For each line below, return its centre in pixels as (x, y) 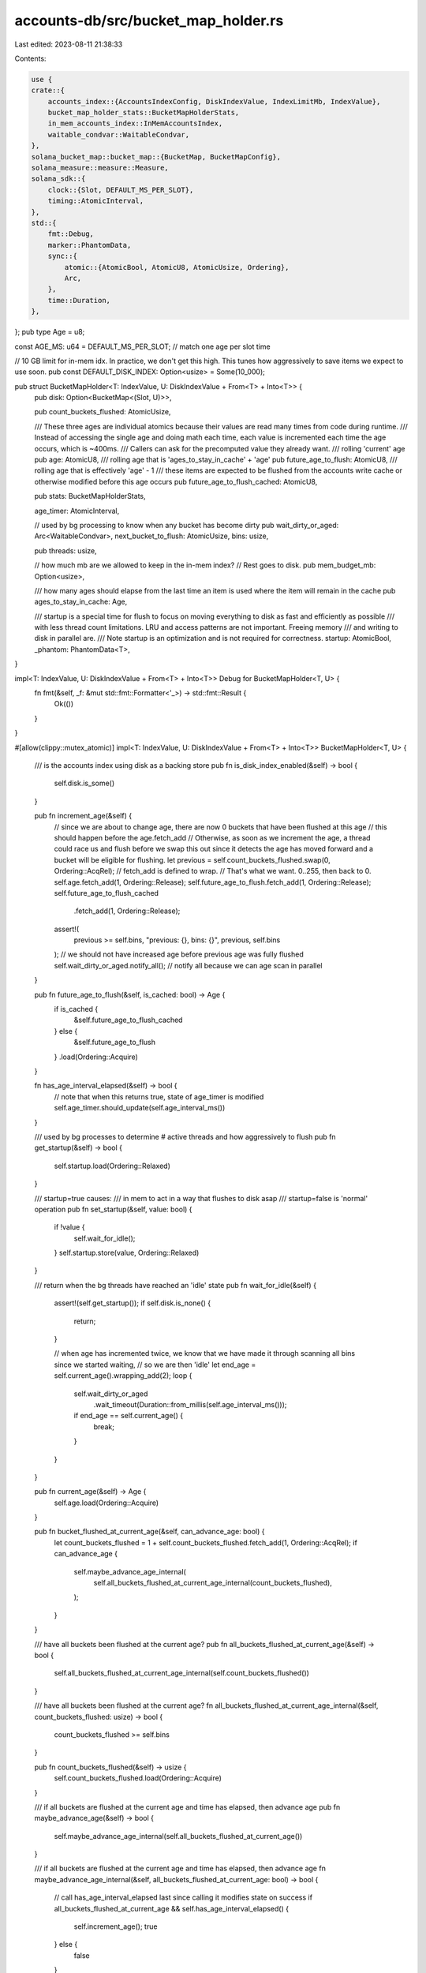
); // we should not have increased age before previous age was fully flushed (179, 954)
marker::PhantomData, (90, 245)
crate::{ (48, 90)
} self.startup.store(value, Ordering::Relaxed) (127, 1253)
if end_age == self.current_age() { (129, 1416)
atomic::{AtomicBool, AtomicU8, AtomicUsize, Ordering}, (177, 267)
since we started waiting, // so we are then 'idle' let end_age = (155, 1365)
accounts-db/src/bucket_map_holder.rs (149, 21)
